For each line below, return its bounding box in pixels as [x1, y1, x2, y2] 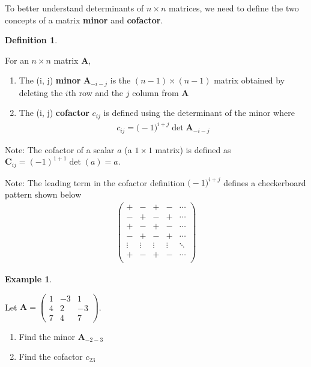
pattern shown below [5, 188, 82, 200]
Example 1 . [5, 272, 52, 285]
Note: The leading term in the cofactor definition [5, 176, 185, 189]
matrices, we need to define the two [169, 2, 299, 14]
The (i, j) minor [19, 74, 81, 86]
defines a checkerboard [223, 176, 306, 189]
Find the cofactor [19, 350, 83, 363]
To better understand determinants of [5, 2, 144, 14]
